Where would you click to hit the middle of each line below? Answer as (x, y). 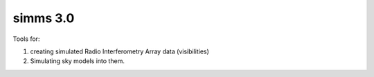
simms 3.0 (44, 18)
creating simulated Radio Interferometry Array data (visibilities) (119, 51)
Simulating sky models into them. (77, 61)
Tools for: (26, 39)
